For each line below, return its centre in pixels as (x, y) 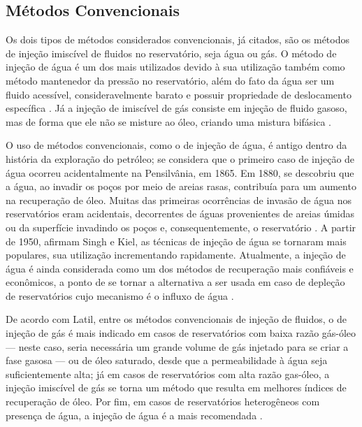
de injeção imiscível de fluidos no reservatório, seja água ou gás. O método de (171, 53)
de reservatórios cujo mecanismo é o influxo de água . (120, 295)
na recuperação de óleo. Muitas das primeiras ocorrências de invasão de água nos (179, 200)
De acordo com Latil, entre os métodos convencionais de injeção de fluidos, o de (176, 319)
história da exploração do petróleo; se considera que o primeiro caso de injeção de (180, 158)
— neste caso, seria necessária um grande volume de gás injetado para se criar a (177, 346)
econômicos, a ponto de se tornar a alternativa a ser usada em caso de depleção (175, 282)
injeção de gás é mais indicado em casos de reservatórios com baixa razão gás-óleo (181, 333)
